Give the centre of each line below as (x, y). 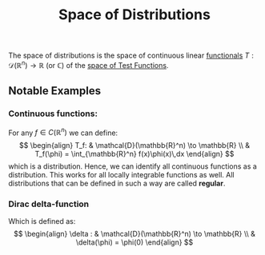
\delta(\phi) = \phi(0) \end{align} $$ (135, 242)
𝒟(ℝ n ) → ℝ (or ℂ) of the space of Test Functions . (88, 64)
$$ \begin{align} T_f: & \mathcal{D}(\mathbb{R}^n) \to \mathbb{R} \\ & (135, 145)
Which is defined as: (42, 221)
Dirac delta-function (49, 204)
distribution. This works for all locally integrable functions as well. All (121, 175)
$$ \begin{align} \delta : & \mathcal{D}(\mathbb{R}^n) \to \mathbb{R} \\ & (135, 234)
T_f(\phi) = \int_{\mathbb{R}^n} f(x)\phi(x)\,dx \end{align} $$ (135, 154)
